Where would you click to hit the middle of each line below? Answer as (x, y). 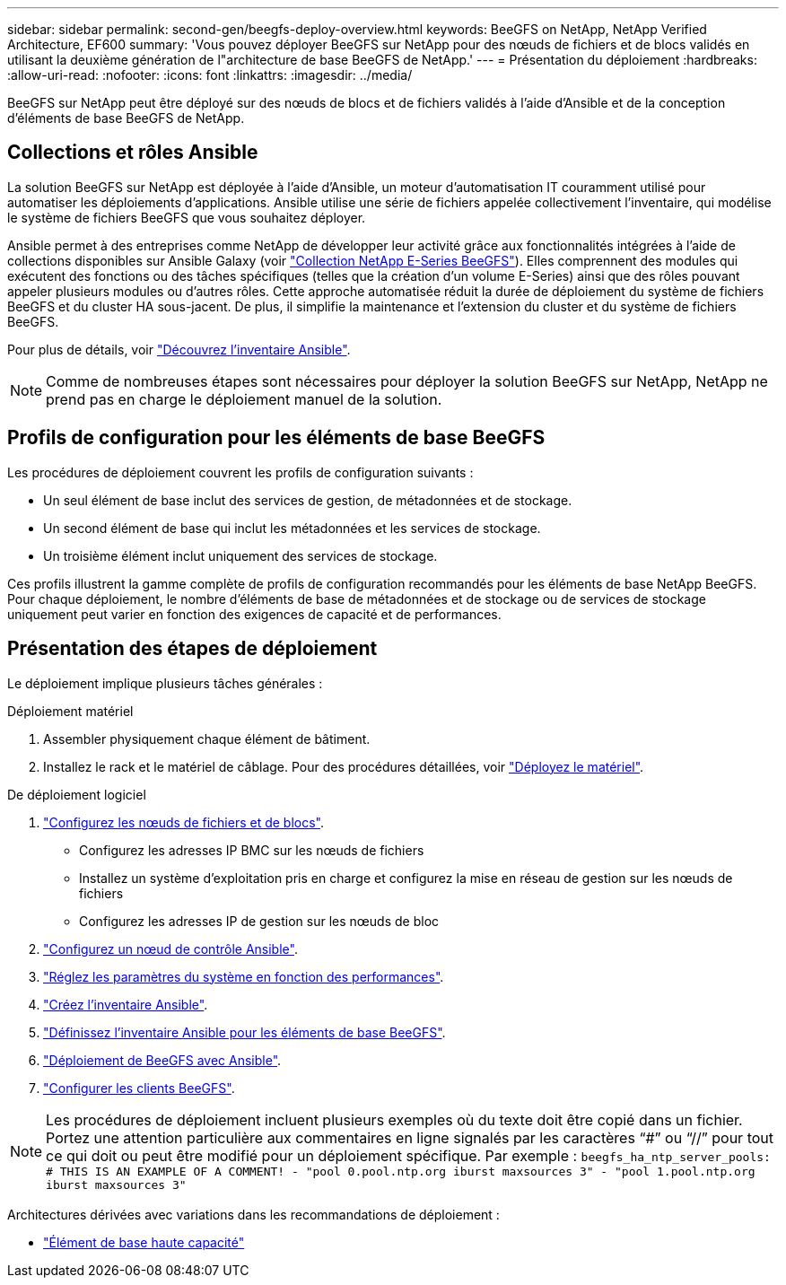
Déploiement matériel (70, 711)
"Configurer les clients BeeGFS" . (139, 1088)
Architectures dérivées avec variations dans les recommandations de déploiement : (253, 1214)
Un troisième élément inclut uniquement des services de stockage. (240, 555)
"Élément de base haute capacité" (144, 1242)
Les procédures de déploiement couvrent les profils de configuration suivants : (240, 472)
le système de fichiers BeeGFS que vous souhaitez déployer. (187, 217)
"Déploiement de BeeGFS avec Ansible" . (162, 1060)
